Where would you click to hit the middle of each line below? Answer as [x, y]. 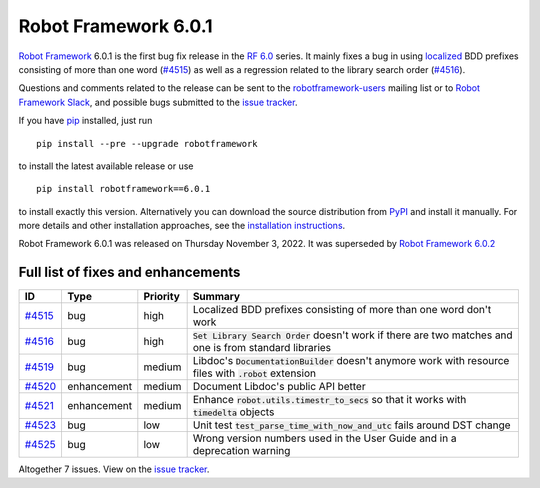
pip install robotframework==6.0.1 [123, 189]
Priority [161, 297]
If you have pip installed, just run [85, 121]
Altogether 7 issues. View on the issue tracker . [114, 469]
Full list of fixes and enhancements [129, 272]
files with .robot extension [254, 373]
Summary [216, 297]
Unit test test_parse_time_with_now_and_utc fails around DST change [351, 425]
